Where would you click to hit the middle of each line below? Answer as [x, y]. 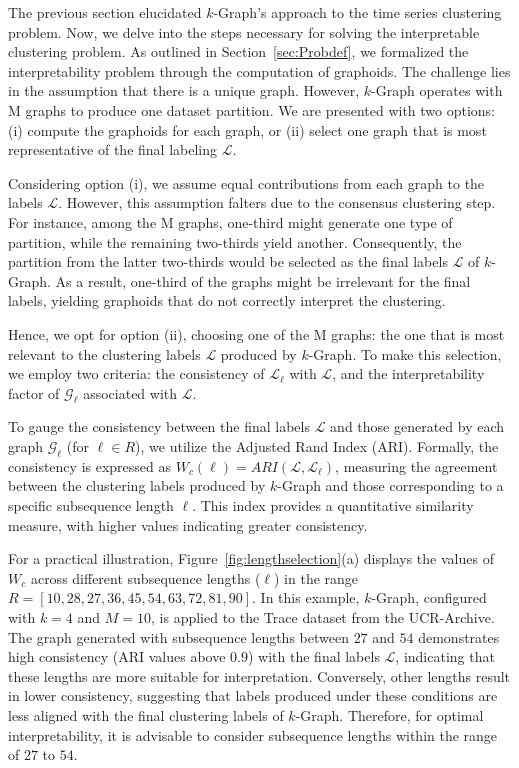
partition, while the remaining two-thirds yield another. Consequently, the [235, 241]
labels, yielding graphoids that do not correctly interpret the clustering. [227, 300]
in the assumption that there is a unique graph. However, [184, 90]
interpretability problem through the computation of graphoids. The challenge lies [259, 70]
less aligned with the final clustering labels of [146, 715]
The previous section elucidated [105, 12]
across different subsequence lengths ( [145, 577]
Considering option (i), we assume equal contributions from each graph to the [246, 182]
